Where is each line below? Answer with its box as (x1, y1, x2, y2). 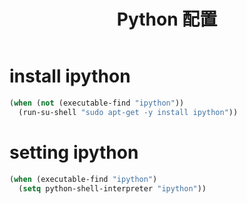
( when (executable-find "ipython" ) (9, 174, 158, 184)
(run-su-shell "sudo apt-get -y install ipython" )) (18, 107, 239, 117)
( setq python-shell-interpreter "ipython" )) (18, 183, 207, 194)
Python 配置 (116, 8, 218, 31)
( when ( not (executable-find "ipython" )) (9, 98, 185, 108)
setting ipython (9, 141, 139, 164)
